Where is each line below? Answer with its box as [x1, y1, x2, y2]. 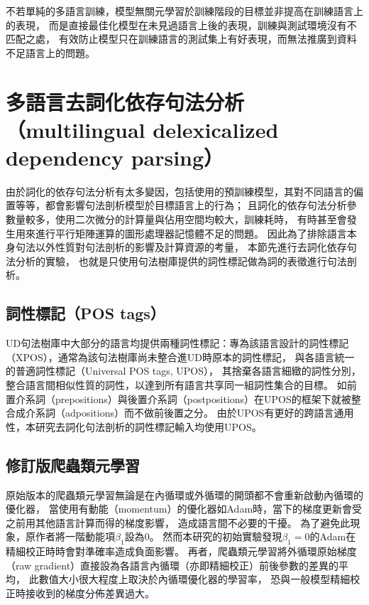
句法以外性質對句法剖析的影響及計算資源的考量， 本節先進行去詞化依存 [15, 240, 347, 255]
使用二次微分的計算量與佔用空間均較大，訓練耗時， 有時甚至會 [55, 212, 347, 227]
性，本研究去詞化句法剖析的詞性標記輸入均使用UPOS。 [6, 419, 262, 434]
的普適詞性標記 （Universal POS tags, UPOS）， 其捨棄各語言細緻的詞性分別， [6, 363, 361, 378]
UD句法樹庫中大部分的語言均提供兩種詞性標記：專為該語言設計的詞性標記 [6, 336, 349, 350]
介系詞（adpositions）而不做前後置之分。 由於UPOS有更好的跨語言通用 [25, 405, 354, 420]
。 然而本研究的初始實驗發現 [149, 529, 282, 544]
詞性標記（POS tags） [6, 302, 165, 324]
